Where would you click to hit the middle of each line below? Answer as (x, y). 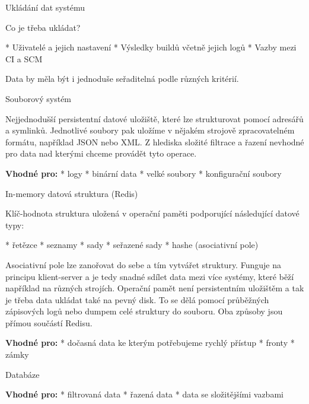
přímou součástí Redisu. (49, 322)
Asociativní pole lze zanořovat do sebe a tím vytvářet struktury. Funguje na (143, 264)
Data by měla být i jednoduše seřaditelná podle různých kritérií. (122, 79)
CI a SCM (24, 58)
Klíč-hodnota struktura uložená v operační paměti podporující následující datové (152, 213)
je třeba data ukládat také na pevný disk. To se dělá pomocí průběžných (137, 299)
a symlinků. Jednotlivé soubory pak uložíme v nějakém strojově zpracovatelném (150, 130)
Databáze (23, 374)
